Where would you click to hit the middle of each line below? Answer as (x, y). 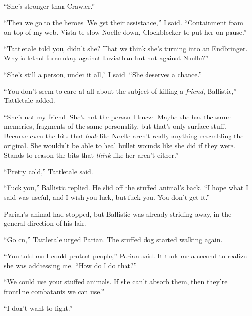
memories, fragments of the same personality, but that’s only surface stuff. (115, 126)
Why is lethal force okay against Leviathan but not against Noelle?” (106, 58)
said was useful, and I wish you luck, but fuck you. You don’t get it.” (107, 197)
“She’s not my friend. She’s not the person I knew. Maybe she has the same (117, 116)
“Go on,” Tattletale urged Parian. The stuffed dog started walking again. (113, 239)
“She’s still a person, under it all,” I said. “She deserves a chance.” (103, 74)
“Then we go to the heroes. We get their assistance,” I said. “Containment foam (124, 22)
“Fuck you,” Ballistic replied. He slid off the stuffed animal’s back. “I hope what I (126, 188)
